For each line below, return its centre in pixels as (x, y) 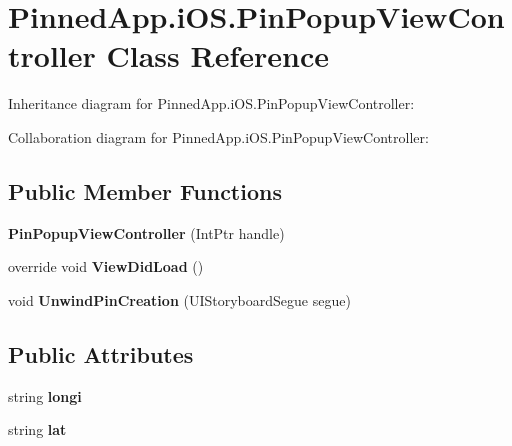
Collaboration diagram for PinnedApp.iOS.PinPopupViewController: (218, 136)
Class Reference (217, 55)
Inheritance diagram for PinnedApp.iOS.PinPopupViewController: (211, 103)
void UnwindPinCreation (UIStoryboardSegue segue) (179, 299)
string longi (45, 395)
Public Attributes (101, 353)
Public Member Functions (145, 190)
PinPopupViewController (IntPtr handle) (146, 232)
